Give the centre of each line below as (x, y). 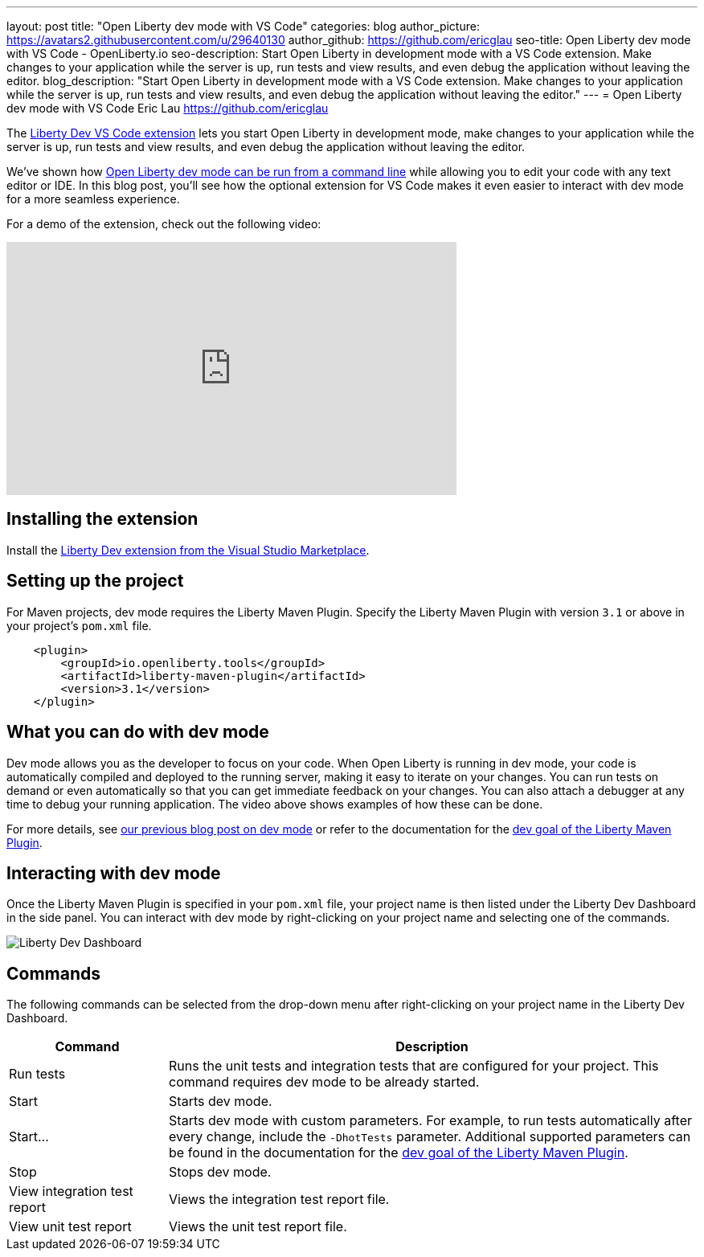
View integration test (71, 1191)
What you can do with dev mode (138, 732)
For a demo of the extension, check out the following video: (164, 224)
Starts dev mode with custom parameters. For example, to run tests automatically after (430, 1121)
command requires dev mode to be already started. (324, 1082)
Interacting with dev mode (114, 873)
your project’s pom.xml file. (79, 625)
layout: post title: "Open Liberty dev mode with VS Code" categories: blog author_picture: (243, 26)
